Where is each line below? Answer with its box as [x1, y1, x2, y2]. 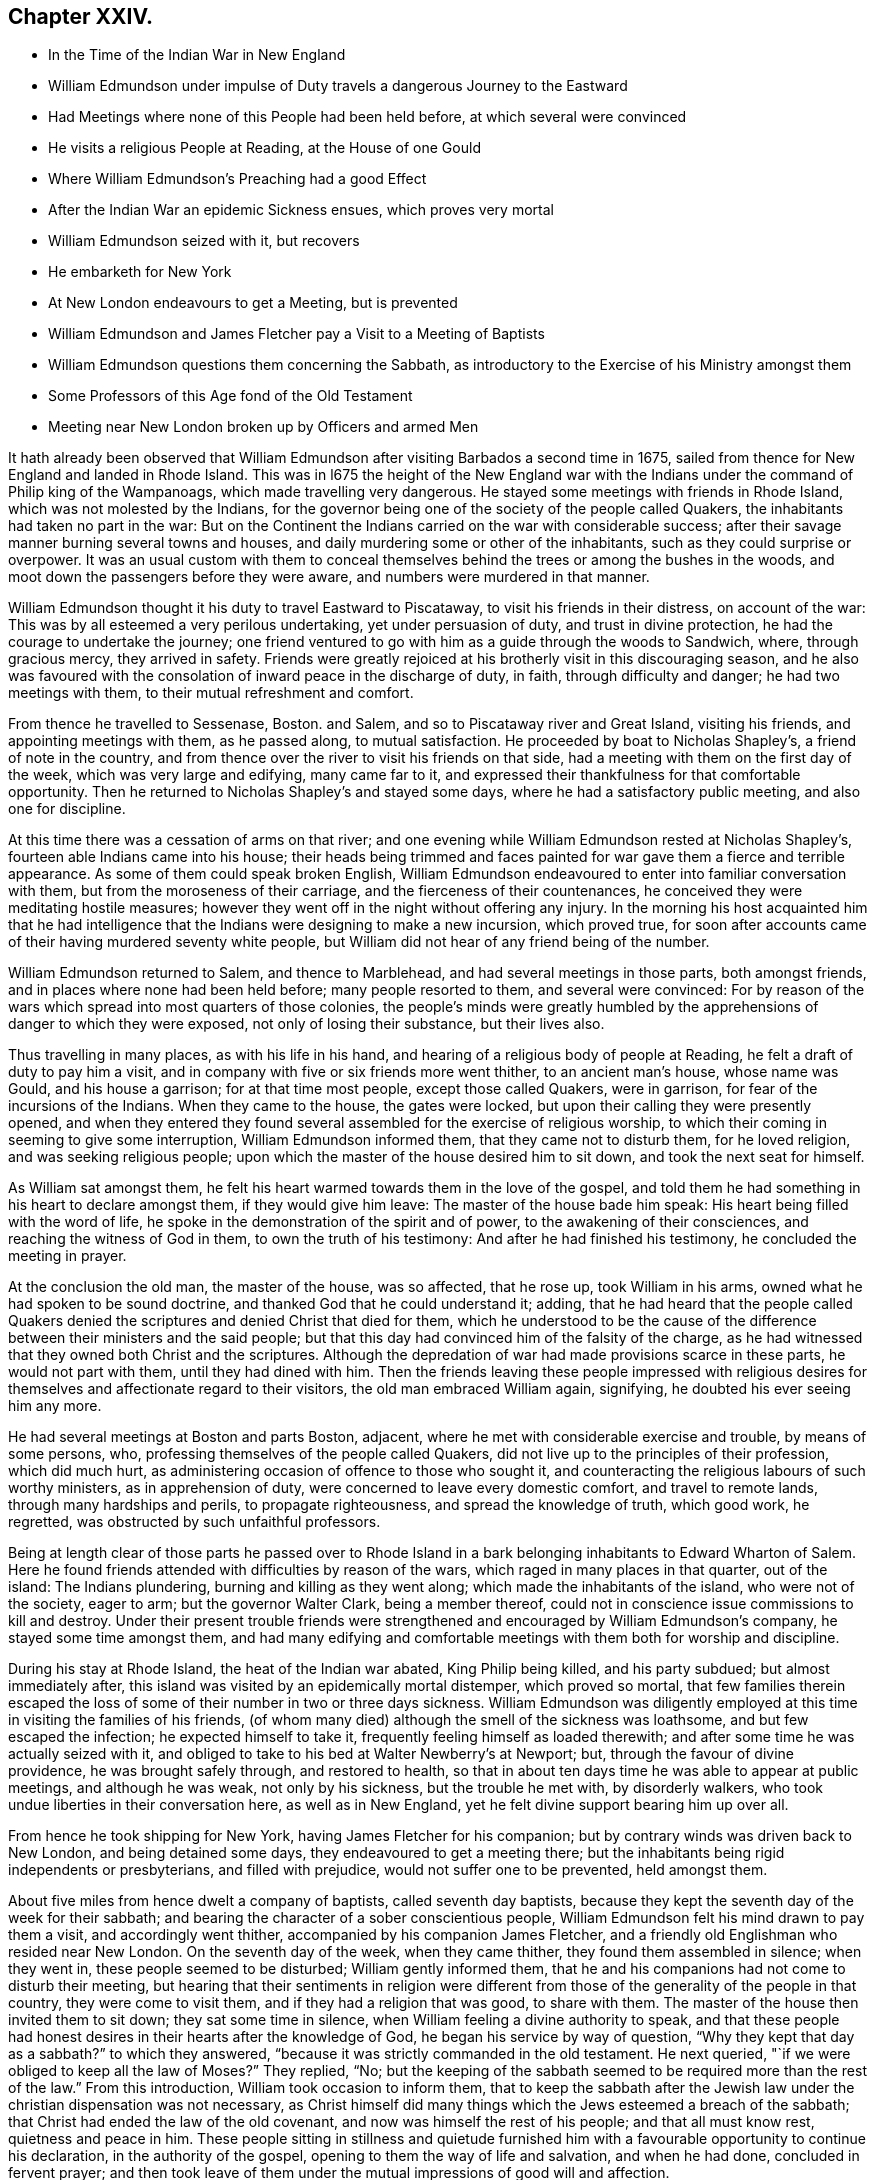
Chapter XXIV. [8, 4, 154, 29]
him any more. [8, 1397, 102, 1415]
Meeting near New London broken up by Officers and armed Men [48, 418, 479, 436]
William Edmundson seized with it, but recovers [48, 232, 360, 250]
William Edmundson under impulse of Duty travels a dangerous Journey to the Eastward [48, 77, 628, 95]
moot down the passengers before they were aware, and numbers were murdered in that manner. [8, 568, 650, 586]
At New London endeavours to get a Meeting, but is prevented [48, 294, 458, 312]
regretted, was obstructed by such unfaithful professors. [8, 1513, 381, 1531]
